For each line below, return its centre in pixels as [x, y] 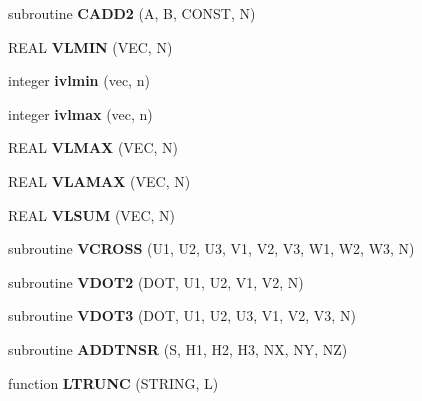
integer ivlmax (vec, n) [80, 113]
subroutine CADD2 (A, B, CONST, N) [132, 13]
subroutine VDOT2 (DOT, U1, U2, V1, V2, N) [156, 281]
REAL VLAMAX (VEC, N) [99, 180]
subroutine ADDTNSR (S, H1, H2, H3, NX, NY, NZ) [178, 348]
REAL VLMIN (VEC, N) [90, 46]
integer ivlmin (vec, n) [79, 80]
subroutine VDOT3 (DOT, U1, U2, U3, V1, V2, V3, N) [182, 315]
